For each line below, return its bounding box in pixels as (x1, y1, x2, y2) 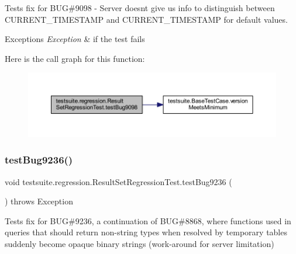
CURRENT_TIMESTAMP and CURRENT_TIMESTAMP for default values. (5, 13, 288, 25)
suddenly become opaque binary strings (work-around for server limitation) (5, 238, 274, 250)
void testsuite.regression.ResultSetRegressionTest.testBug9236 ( (5, 175, 232, 187)
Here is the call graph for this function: (5, 52, 145, 64)
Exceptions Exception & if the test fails (5, 33, 145, 45)
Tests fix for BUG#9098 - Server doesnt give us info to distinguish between (5, 2, 275, 13)
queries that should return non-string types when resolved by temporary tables (5, 226, 287, 238)
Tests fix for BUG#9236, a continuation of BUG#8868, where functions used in (5, 214, 291, 227)
